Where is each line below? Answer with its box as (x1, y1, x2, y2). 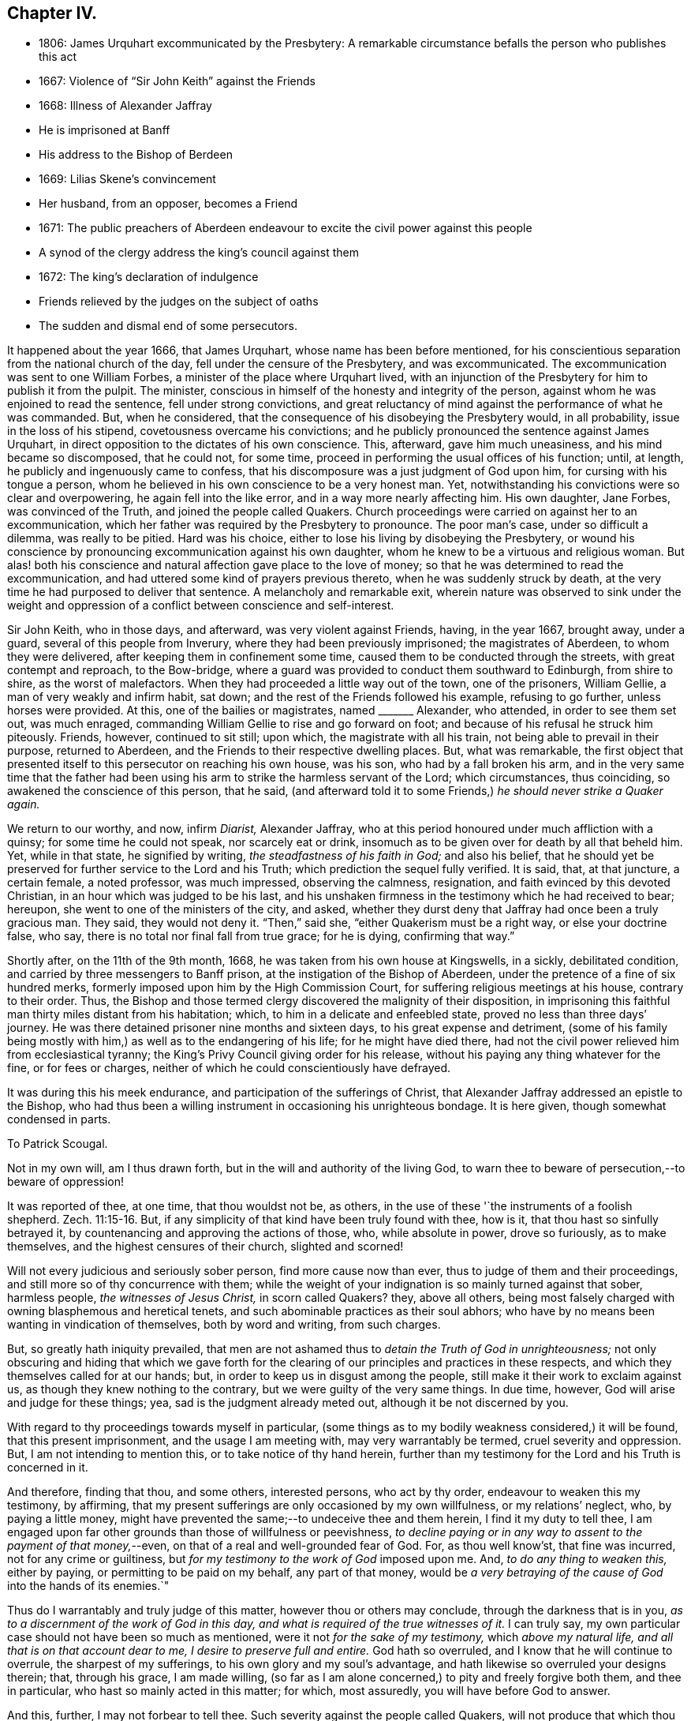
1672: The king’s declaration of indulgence (39, 270, 259, 284)
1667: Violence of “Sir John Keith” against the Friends (39, 74, 316, 88)
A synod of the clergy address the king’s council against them (39, 246, 360, 260)
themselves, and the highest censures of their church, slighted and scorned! (7, 1239, 404, 1254)
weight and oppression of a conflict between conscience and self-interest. (7, 598, 394, 613)
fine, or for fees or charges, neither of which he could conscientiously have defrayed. (7, 1061, 451, 1075)
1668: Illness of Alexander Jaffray (39, 99, 212, 113)
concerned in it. (7, 1460, 88, 1475)
